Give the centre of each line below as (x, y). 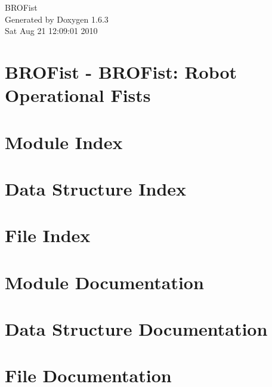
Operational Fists (78, 95)
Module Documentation (104, 282)
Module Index (64, 142)
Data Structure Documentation (136, 329)
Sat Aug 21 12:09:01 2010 (51, 31)
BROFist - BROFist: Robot (121, 71)
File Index (48, 235)
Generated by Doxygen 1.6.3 (57, 19)
